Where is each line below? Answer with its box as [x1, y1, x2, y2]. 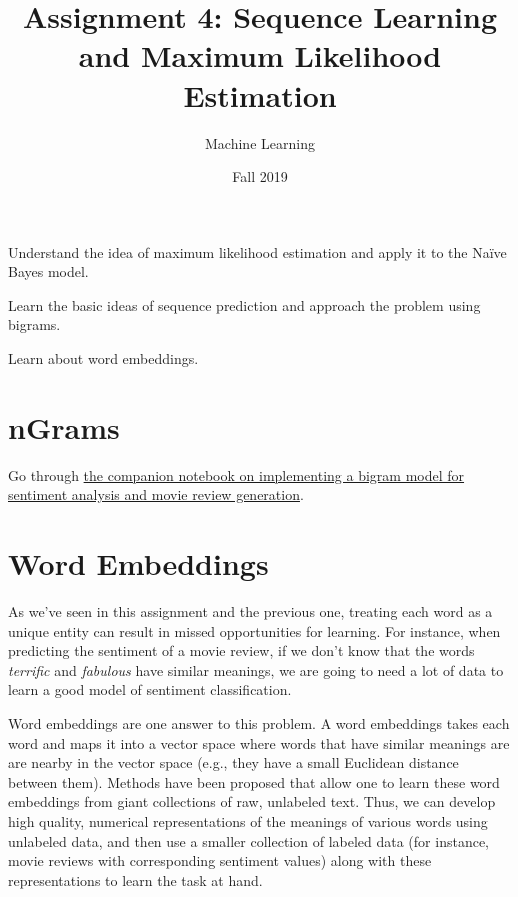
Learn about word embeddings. [8, 348, 199, 369]
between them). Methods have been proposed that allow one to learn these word [8, 771, 500, 792]
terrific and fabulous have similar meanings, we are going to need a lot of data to [8, 659, 504, 680]
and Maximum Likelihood [78, 35, 442, 76]
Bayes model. [8, 261, 89, 282]
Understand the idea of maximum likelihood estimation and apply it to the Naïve [8, 241, 507, 262]
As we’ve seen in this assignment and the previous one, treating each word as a [8, 601, 493, 622]
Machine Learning [205, 132, 315, 153]
